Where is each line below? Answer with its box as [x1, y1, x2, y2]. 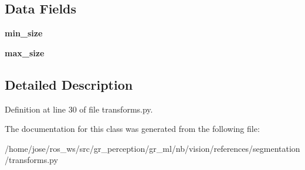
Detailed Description [5, 75, 133, 93]
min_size [5, 27, 43, 39]
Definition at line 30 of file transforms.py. [5, 103, 153, 115]
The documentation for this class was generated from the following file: [5, 123, 260, 135]
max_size [5, 46, 45, 59]
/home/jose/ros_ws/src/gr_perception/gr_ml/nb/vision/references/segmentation [5, 142, 300, 154]
